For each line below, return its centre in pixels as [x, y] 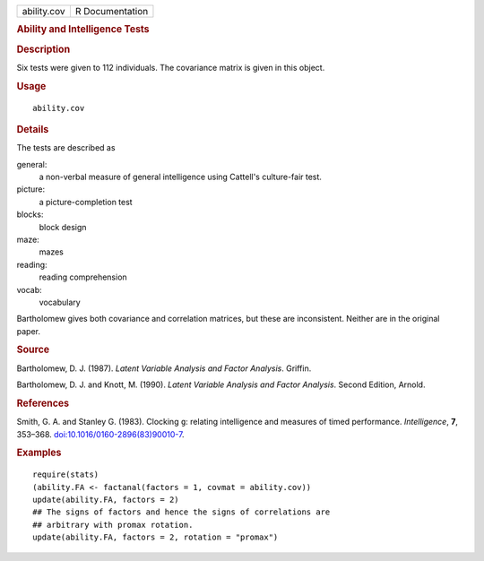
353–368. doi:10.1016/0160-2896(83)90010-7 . [100, 434]
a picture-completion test [86, 202]
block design [63, 227]
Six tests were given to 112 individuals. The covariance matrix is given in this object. [171, 67]
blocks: [30, 214]
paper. [28, 331]
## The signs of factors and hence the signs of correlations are [181, 512]
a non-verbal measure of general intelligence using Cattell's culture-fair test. [181, 177]
